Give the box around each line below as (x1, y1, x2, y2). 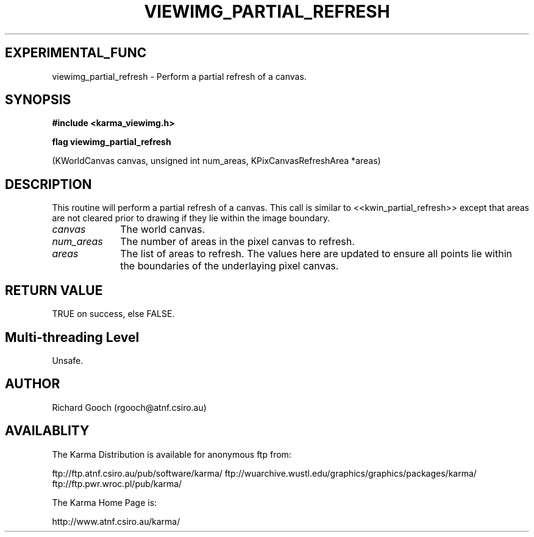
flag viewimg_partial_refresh (52, 137, 171, 148)
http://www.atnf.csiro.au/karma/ (52, 516, 180, 527)
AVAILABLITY (5, 423, 90, 439)
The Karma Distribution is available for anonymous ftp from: (52, 449, 291, 460)
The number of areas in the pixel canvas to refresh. (120, 235, 355, 248)
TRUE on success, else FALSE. (52, 308, 175, 319)
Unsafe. (52, 355, 84, 366)
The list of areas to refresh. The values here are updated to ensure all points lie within (120, 247, 512, 260)
